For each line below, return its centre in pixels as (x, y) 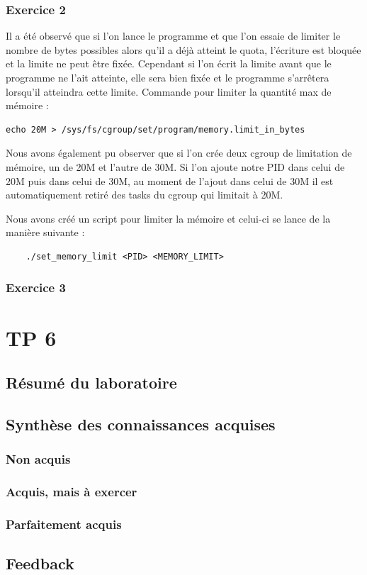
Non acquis (38, 459)
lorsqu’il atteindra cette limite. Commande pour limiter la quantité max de (169, 91)
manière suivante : (45, 232)
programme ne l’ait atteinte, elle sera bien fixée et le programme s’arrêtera (168, 77)
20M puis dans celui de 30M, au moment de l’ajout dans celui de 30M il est (170, 180)
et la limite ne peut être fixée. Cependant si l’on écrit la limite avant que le (169, 63)
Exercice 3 (36, 287)
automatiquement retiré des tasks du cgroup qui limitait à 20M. (145, 195)
